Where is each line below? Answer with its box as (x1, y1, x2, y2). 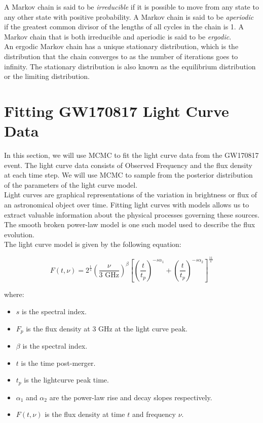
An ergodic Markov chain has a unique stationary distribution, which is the (4, 41, 239, 52)
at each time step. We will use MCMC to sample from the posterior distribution (4, 170, 253, 180)
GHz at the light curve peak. (98, 323, 187, 333)
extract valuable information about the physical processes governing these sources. (4, 209, 259, 220)
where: (4, 289, 24, 300)
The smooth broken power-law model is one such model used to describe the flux (4, 219, 255, 230)
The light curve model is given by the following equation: (4, 239, 181, 249)
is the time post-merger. (21, 357, 96, 368)
